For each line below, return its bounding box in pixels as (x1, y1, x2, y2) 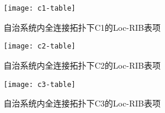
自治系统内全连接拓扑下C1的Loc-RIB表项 (4, 21, 161, 33)
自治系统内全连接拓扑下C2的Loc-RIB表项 (4, 59, 161, 71)
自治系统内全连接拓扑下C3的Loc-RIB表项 (4, 97, 161, 109)
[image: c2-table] (4, 42, 76, 51)
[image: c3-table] (4, 80, 76, 89)
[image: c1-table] (4, 4, 76, 12)
